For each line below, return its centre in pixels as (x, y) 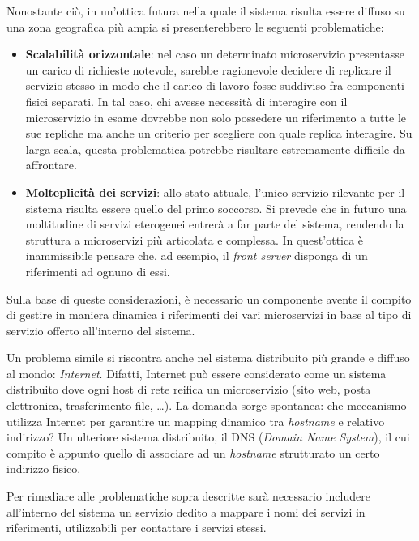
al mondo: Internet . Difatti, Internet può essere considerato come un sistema (197, 373)
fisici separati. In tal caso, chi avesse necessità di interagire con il (186, 101)
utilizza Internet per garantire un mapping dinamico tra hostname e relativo (196, 421)
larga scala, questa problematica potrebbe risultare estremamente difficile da (215, 149)
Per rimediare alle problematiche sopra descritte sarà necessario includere (188, 496)
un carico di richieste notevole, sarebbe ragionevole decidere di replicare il (208, 69)
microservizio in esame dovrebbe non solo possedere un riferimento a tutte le (216, 117)
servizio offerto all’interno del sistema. (101, 330)
